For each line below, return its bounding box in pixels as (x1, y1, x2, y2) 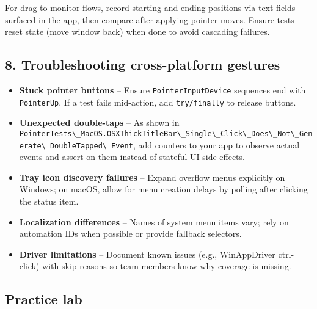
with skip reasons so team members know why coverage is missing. (42, 260, 291, 272)
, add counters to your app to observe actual (133, 138, 300, 151)
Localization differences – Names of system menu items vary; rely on (19, 215, 289, 228)
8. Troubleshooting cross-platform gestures (5, 55, 280, 74)
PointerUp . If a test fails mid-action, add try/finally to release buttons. (19, 95, 296, 108)
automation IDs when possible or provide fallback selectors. (19, 227, 242, 240)
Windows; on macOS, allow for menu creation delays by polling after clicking (19, 183, 308, 195)
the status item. (19, 194, 79, 207)
